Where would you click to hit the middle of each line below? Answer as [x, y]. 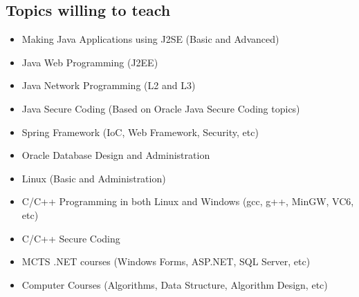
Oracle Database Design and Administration [116, 155]
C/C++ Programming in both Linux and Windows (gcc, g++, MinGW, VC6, [188, 201]
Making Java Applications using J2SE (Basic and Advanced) [150, 39]
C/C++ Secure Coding [71, 238]
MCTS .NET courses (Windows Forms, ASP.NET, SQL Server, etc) [166, 261]
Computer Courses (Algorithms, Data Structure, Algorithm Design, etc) [175, 284]
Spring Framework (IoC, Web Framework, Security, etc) [140, 132]
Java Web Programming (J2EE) [90, 62]
